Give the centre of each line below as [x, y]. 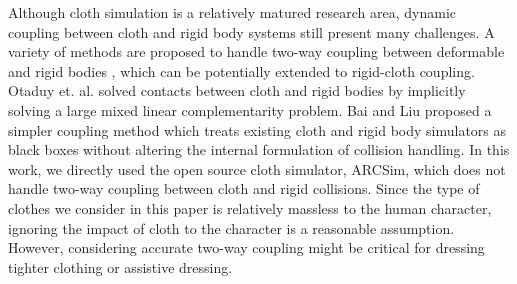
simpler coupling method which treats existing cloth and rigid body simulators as [257, 129]
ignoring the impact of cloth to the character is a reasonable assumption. [231, 227]
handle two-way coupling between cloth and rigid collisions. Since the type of [244, 188]
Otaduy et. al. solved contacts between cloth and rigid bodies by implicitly [237, 90]
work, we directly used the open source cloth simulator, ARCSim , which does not [257, 168]
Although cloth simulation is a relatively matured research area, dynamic [232, 12]
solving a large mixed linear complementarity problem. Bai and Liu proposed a [250, 109]
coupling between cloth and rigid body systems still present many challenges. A [251, 31]
